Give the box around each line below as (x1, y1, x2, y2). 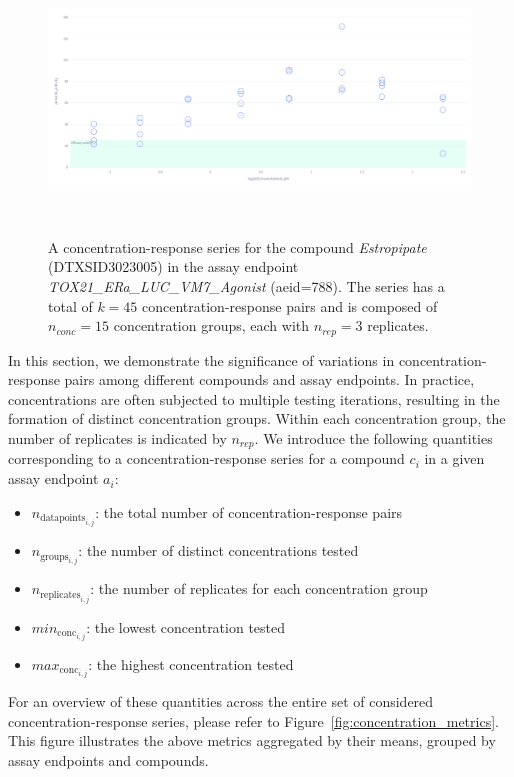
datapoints (40, 513, 86, 524)
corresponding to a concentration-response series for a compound (8, 448, 405, 469)
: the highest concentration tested (88, 653, 294, 674)
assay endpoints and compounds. (8, 749, 209, 770)
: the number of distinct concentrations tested (78, 540, 359, 561)
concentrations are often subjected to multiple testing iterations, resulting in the (8, 388, 500, 409)
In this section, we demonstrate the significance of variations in (8, 349, 395, 370)
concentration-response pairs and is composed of (142, 295, 438, 316)
